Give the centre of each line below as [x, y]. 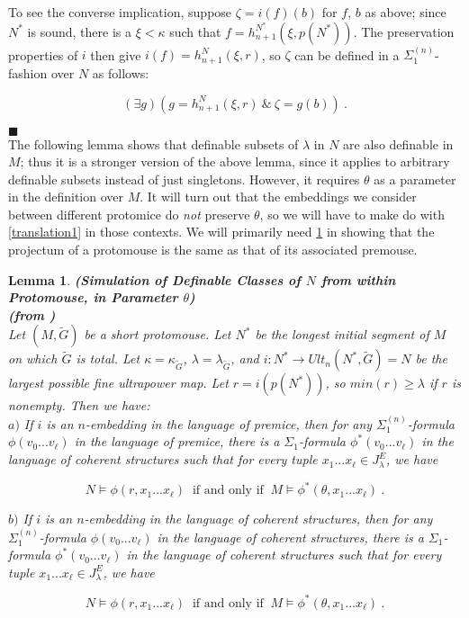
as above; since [406, 12]
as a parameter [415, 179]
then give [116, 54]
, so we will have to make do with [352, 214]
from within [358, 279]
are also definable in [398, 143]
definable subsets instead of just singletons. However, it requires [184, 179]
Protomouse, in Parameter [93, 297]
